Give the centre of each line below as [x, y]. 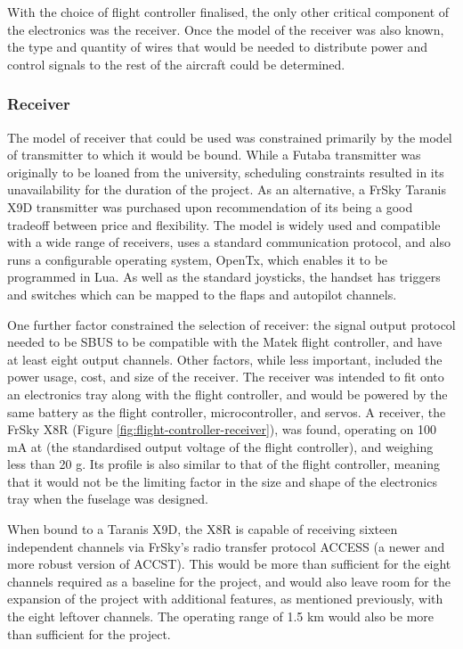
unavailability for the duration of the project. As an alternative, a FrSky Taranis [227, 189]
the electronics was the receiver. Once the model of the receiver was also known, [226, 29]
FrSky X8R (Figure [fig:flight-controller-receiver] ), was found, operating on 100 [222, 429]
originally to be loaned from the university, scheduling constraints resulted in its [226, 172]
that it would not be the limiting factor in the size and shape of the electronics [222, 481]
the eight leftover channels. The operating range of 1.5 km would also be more [221, 616]
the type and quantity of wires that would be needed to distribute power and [218, 47]
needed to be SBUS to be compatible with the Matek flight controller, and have [225, 342]
